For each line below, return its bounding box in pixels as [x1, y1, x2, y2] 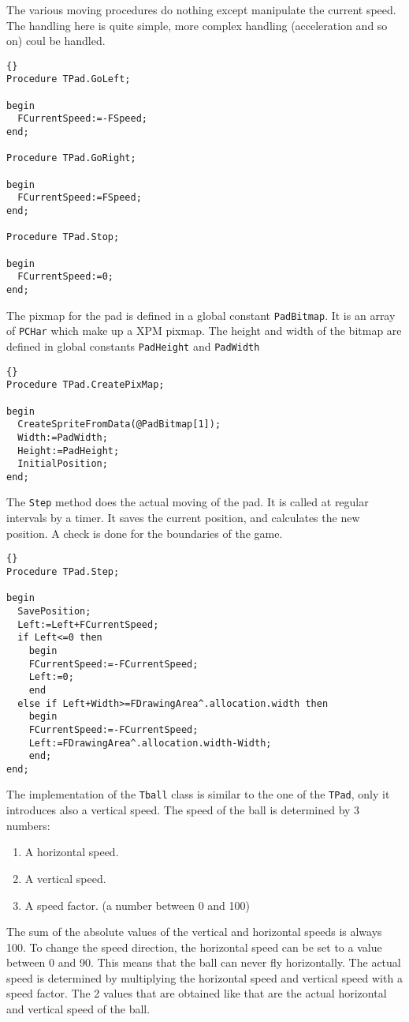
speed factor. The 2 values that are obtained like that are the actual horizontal [6, 985, 387, 1001]
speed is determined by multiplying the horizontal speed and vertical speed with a [6, 969, 403, 986]
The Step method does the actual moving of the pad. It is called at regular [6, 494, 369, 510]
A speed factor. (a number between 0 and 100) [24, 896, 250, 913]
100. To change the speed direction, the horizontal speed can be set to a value [6, 938, 382, 955]
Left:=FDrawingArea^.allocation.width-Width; [28, 737, 272, 749]
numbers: [6, 817, 50, 833]
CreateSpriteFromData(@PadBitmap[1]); [17, 419, 221, 430]
